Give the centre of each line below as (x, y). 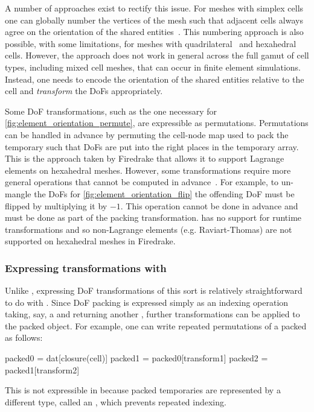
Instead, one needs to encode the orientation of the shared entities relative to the (155, 79)
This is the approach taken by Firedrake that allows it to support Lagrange (145, 158)
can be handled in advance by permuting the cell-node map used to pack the (147, 134)
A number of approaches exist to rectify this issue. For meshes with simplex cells (154, 8)
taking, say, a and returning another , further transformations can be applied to (152, 314)
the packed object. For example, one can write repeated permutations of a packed (156, 325)
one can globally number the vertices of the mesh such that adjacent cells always (154, 20)
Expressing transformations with (86, 268)
